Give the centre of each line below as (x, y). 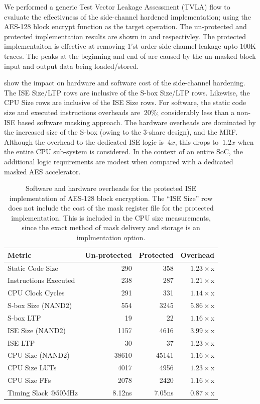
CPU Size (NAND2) (39, 355)
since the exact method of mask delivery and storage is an (111, 227)
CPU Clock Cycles (36, 293)
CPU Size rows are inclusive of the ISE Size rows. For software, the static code (125, 102)
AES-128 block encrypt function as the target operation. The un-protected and (125, 26)
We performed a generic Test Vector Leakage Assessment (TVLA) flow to (117, 7)
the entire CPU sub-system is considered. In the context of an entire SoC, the (123, 151)
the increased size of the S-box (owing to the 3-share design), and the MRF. (121, 132)
